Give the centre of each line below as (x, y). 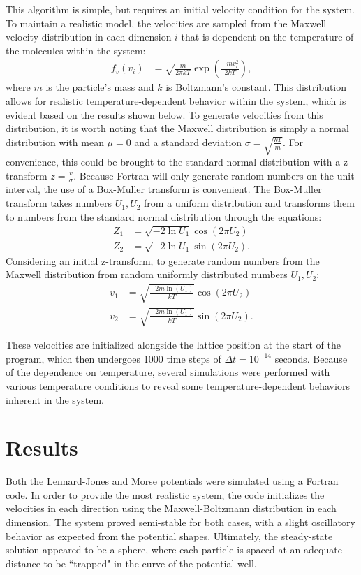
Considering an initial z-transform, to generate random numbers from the (163, 260)
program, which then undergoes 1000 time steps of (113, 358)
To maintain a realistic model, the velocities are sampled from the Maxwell (166, 23)
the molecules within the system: (76, 50)
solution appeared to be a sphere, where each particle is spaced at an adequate (174, 549)
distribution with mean (55, 141)
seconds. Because (311, 358)
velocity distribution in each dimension (89, 37)
